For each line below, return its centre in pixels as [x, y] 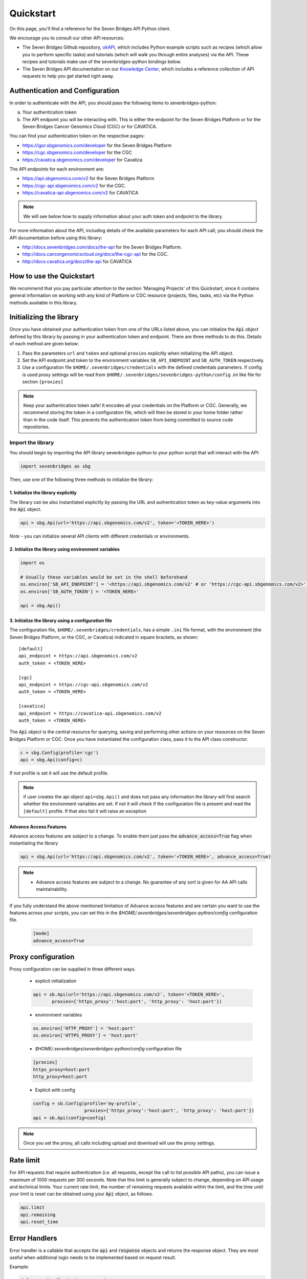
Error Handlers [33, 1238]
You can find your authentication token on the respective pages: [77, 136]
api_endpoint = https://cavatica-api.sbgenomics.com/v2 [90, 713]
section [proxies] [43, 382]
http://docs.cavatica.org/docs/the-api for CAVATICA [77, 261]
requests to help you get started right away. [68, 76]
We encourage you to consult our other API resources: [67, 38]
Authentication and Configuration [64, 90]
